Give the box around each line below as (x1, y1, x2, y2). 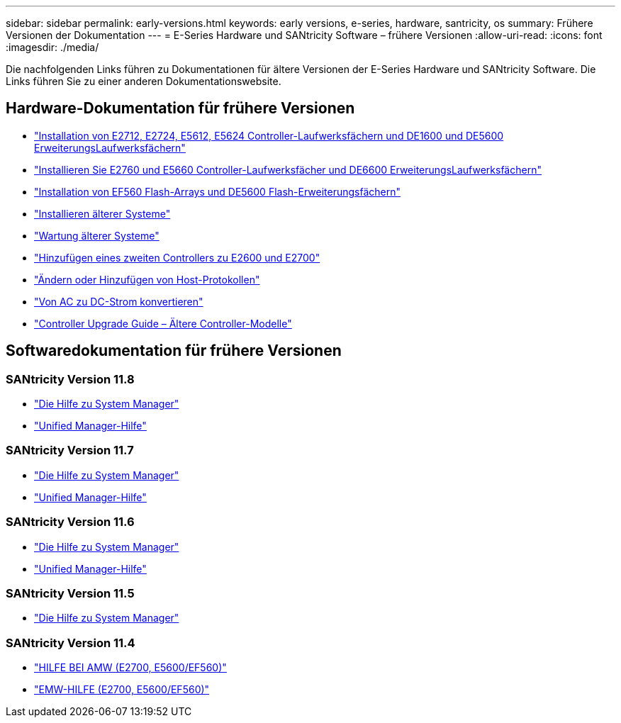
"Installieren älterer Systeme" (34, 207, 171, 220)
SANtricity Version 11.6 (6, 515, 135, 529)
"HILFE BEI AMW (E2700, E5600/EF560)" (34, 661, 227, 674)
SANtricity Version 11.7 (6, 443, 134, 458)
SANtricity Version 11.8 (6, 371, 135, 386)
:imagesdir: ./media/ (6, 41, 99, 53)
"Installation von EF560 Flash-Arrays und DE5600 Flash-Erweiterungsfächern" (34, 185, 401, 198)
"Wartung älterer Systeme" (34, 229, 160, 242)
